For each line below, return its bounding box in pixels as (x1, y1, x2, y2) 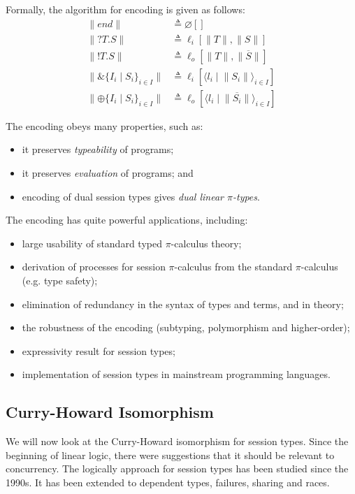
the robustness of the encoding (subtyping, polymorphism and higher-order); (22, 320, 350, 335)
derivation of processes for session (22, 259, 166, 274)
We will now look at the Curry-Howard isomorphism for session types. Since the (6, 434, 349, 449)
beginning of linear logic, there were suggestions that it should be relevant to (6, 447, 335, 462)
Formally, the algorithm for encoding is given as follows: (6, 2, 245, 16)
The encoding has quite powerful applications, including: (6, 212, 248, 227)
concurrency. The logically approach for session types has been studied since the (6, 461, 349, 476)
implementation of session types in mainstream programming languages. (22, 367, 331, 382)
